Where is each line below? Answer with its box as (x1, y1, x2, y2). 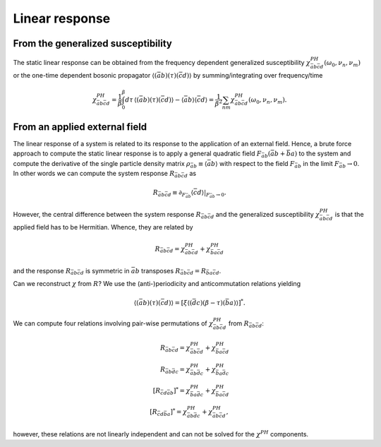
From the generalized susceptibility (13, 37, 172, 49)
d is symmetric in (80, 266, 130, 277)
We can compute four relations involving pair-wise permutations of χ (13, 319, 213, 328)
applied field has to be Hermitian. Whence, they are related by (13, 223, 193, 232)
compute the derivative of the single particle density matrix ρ (13, 159, 190, 167)
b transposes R (135, 266, 181, 275)
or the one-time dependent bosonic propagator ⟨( (13, 71, 157, 80)
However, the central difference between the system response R (13, 210, 201, 219)
